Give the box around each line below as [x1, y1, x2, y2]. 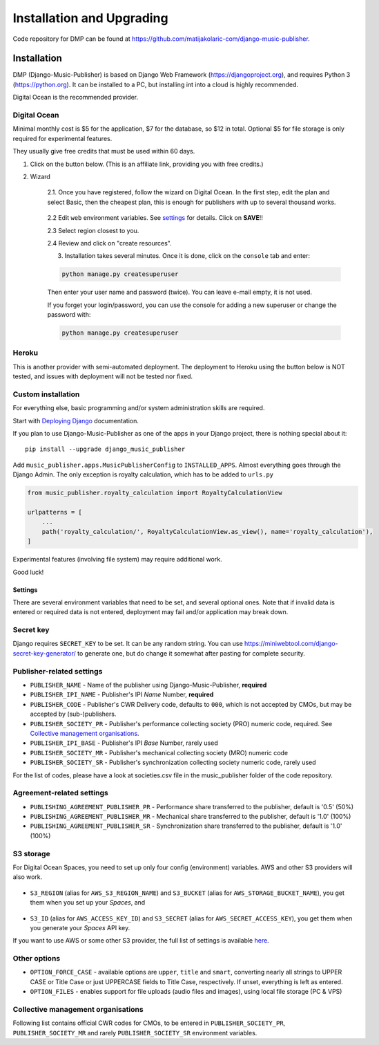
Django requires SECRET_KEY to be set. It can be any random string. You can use [12, 640, 243, 648]
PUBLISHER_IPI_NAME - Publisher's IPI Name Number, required [30, 690, 214, 699]
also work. [12, 873, 43, 881]
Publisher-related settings [12, 666, 103, 676]
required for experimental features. [12, 134, 113, 142]
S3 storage [12, 849, 51, 858]
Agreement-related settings [12, 788, 108, 798]
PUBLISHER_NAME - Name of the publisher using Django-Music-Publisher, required [30, 681, 267, 689]
